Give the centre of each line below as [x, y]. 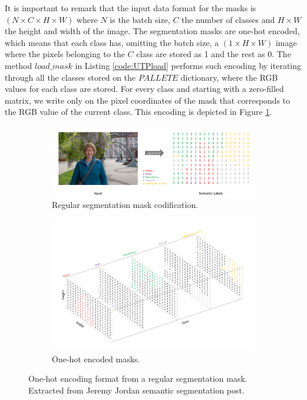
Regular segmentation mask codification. [125, 205]
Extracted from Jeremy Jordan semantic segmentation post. [136, 390]
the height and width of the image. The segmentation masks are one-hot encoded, [152, 31]
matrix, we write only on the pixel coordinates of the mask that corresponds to [148, 100]
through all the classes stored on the [70, 77]
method [19, 65]
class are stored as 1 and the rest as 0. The [214, 54]
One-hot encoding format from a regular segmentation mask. [138, 378]
